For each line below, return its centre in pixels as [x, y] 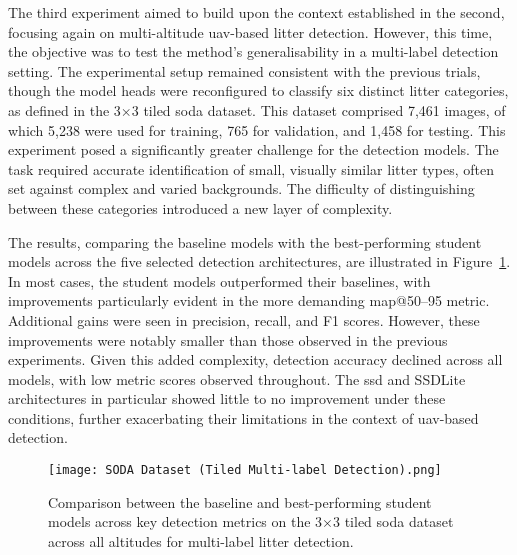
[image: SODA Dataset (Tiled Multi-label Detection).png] [245, 470]
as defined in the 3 [64, 109]
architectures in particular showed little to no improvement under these [227, 398]
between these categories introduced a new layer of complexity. [200, 207]
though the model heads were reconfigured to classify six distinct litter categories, [258, 90]
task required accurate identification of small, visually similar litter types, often [251, 168]
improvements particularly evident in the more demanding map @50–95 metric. [249, 300]
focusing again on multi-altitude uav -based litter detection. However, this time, [250, 31]
